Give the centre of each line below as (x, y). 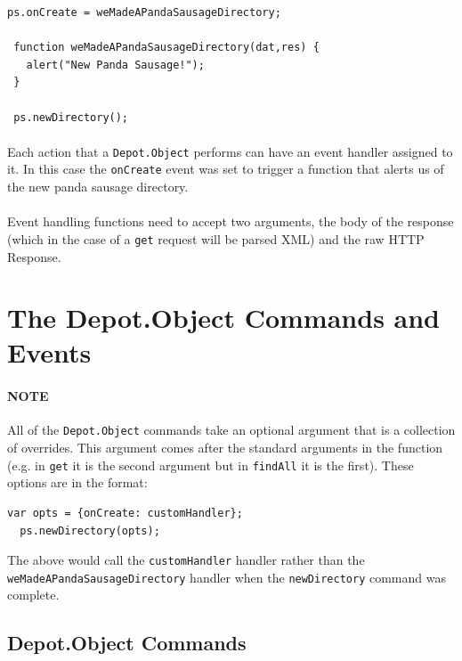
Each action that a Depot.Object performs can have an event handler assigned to (230, 151)
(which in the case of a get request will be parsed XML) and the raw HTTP (216, 238)
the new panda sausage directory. (98, 187)
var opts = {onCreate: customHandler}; (125, 513)
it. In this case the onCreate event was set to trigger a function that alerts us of (226, 169)
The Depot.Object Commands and (223, 318)
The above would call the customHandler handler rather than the (186, 560)
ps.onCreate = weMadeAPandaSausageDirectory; (144, 12)
